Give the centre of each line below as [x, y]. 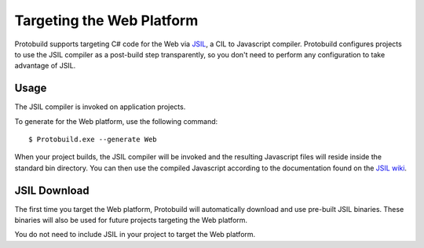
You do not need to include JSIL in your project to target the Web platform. [135, 235]
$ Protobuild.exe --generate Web [93, 140]
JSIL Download [52, 190]
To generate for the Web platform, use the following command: [116, 121]
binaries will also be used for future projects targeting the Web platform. [131, 221]
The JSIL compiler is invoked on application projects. [100, 107]
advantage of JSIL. [45, 66]
